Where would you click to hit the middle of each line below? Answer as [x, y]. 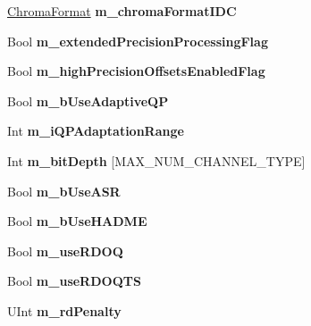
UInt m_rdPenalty [64, 310]
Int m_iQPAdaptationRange [96, 131]
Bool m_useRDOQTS [74, 281]
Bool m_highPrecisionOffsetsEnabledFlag [136, 71]
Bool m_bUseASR [64, 191]
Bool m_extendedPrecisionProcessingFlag [138, 41]
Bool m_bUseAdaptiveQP [88, 100]
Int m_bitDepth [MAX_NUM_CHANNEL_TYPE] [156, 160]
